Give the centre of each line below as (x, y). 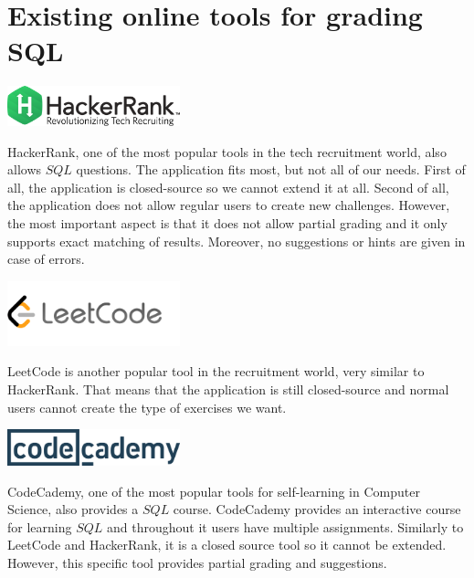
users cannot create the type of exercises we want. (147, 407)
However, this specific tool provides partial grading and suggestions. (197, 562)
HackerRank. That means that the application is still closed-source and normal (228, 389)
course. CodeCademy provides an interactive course (317, 509)
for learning (40, 526)
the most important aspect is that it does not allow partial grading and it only (227, 223)
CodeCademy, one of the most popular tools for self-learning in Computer (214, 491)
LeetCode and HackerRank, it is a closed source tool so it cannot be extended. (227, 545)
